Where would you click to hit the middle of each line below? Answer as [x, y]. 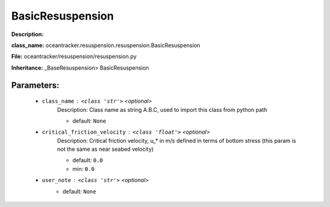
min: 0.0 [83, 169]
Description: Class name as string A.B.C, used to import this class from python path [162, 109]
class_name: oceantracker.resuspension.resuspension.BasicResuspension [106, 45]
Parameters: [35, 85]
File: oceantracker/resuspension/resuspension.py [74, 56]
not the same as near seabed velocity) [105, 149]
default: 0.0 [88, 160]
